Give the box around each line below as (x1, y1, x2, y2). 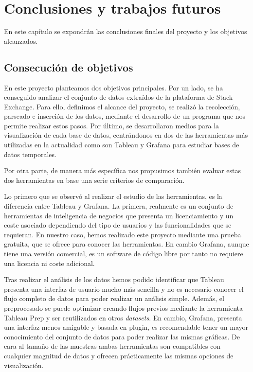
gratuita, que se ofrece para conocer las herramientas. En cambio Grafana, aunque (4, 239, 249, 249)
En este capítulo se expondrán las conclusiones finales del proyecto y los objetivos (4, 26, 247, 36)
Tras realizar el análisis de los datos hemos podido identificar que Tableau (4, 274, 224, 284)
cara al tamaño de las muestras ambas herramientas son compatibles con (4, 341, 221, 351)
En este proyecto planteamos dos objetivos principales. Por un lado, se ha (4, 82, 223, 92)
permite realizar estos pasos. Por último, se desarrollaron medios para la (4, 120, 219, 130)
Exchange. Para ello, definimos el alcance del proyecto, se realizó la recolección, (4, 101, 240, 111)
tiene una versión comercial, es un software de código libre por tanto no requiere (4, 248, 243, 259)
